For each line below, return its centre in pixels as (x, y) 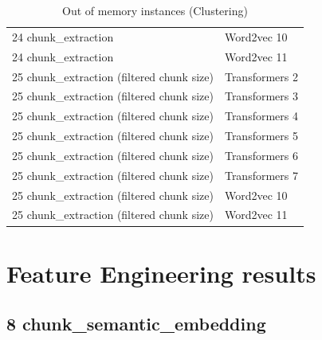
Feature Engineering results (161, 273)
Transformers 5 (261, 136)
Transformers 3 (261, 96)
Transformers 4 (261, 116)
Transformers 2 (261, 76)
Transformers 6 (261, 155)
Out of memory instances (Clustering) (155, 10)
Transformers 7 (261, 175)
